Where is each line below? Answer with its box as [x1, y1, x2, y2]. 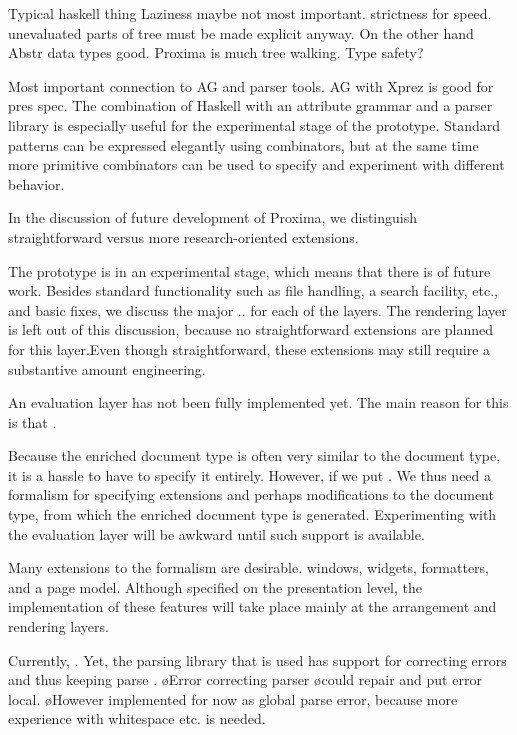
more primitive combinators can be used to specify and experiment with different [8, 154, 505, 175]
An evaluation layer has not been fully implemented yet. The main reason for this [8, 392, 509, 413]
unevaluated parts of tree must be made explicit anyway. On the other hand [8, 22, 474, 43]
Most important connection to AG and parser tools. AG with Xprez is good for [8, 75, 494, 96]
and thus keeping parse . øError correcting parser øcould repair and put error [8, 669, 482, 690]
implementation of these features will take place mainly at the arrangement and [8, 596, 497, 617]
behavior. [8, 173, 65, 194]
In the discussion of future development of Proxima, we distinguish [8, 207, 418, 228]
